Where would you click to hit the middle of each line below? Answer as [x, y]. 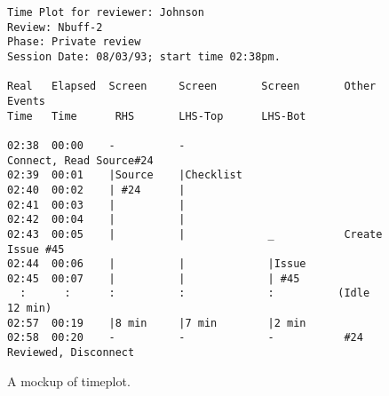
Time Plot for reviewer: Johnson [106, 12]
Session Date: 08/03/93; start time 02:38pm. [144, 56]
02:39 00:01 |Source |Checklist [125, 175]
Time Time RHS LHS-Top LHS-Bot [157, 116]
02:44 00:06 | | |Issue [157, 264]
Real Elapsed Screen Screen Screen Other [192, 87]
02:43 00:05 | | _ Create [195, 234]
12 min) [30, 309]
